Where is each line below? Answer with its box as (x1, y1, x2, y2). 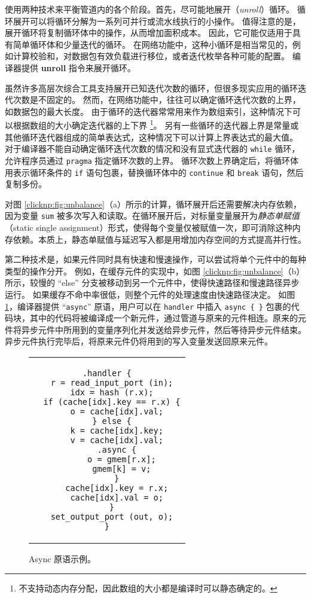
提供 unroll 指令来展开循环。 (21, 61, 136, 74)
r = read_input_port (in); (50, 378, 173, 388)
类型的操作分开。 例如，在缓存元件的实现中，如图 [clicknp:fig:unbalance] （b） (5, 264, 305, 277)
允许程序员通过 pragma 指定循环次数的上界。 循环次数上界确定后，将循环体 (5, 154, 298, 166)
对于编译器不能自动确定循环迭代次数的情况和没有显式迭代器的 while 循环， (5, 142, 300, 155)
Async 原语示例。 (29, 553, 96, 565)
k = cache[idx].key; (70, 426, 163, 435)
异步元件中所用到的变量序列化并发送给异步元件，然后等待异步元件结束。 (21, 323, 306, 335)
